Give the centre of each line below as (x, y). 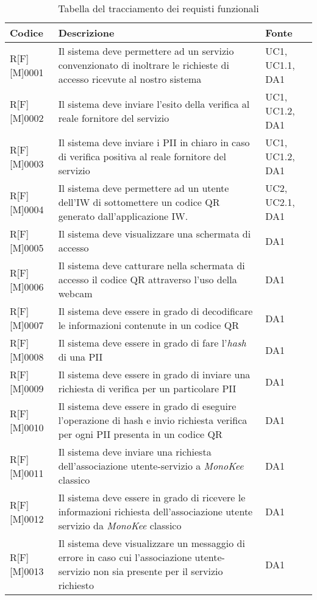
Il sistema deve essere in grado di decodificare (155, 311)
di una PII (80, 357)
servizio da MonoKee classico (120, 525)
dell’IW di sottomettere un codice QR (139, 202)
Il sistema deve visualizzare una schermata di (155, 234)
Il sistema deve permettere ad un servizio (146, 51)
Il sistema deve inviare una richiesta (135, 452)
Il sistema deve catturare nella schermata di (151, 265)
